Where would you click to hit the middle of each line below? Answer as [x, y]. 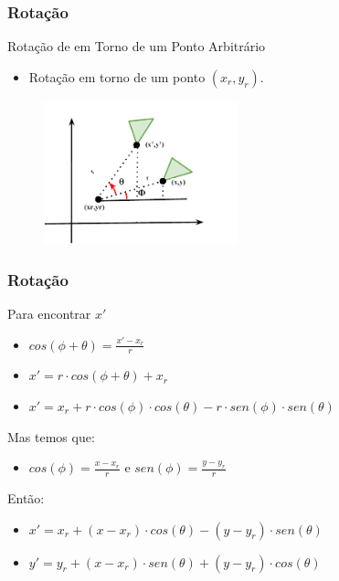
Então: [26, 498]
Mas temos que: [51, 436]
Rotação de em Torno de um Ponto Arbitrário [137, 46]
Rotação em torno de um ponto [117, 76]
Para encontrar [49, 313]
